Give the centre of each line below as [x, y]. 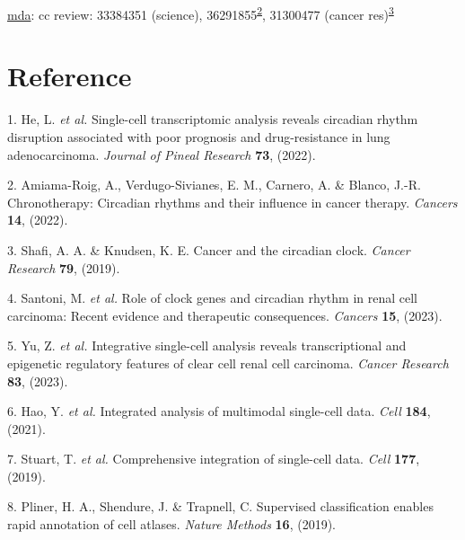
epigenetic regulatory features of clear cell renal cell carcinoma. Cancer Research [228, 363]
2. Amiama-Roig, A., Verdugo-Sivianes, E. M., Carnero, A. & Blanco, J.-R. [214, 185]
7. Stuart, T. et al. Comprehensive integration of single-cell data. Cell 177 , [214, 459]
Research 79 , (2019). [64, 267]
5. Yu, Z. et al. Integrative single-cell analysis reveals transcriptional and [207, 345]
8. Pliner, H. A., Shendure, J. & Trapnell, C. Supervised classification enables [220, 506]
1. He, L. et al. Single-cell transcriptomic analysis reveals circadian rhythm [213, 119]
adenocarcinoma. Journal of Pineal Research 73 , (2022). [162, 154]
